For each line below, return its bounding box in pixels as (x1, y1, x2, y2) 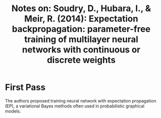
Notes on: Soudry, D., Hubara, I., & (11, 3, 151, 14)
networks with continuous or (22, 44, 141, 55)
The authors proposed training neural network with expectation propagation (5, 98, 156, 103)
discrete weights (46, 54, 116, 66)
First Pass (5, 82, 46, 93)
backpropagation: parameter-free (12, 24, 151, 34)
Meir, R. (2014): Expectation (24, 13, 139, 24)
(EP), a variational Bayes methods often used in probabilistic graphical (5, 103, 145, 109)
